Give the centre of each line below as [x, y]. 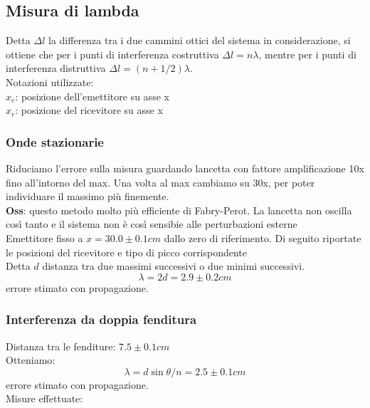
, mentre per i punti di [307, 54]
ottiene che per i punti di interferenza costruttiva [112, 54]
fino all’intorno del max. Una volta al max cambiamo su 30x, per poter [160, 182]
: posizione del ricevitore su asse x [89, 110]
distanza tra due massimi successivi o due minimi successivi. [173, 266]
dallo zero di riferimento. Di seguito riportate [263, 237]
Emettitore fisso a [44, 237]
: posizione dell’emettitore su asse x [92, 96]
